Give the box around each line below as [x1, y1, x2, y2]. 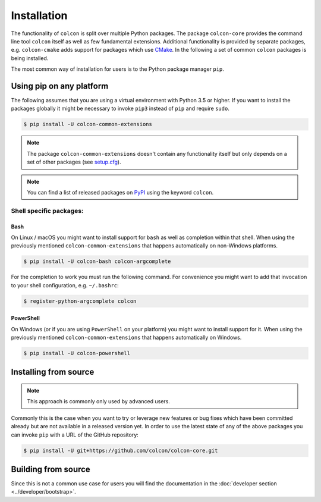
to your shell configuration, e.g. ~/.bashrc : [11, 281, 119, 288]
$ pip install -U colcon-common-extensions [23, 121, 153, 128]
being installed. [11, 54, 49, 62]
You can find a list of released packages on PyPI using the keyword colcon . [27, 189, 214, 196]
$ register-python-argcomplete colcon [23, 297, 137, 305]
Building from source [11, 464, 90, 474]
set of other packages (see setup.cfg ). [27, 158, 121, 166]
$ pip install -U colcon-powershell [23, 350, 131, 356]
